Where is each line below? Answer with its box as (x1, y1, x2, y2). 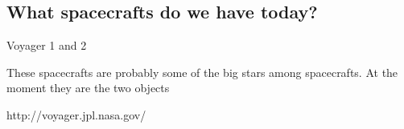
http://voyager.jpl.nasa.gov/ (6, 106, 146, 123)
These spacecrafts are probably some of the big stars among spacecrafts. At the (6, 63, 398, 80)
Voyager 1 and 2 (6, 37, 87, 54)
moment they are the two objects (6, 79, 170, 96)
